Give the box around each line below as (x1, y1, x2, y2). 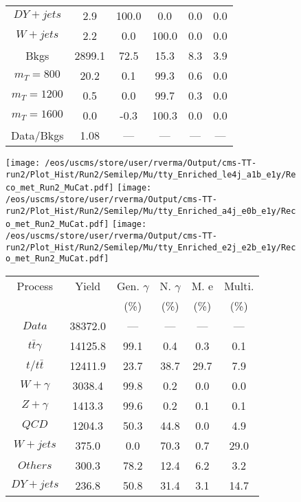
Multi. (224, 277, 254, 294)
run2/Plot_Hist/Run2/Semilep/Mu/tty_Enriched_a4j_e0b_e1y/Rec (5, 206, 296, 216)
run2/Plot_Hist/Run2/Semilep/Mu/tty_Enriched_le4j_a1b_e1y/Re (5, 169, 296, 179)
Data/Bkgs (11, 127, 64, 143)
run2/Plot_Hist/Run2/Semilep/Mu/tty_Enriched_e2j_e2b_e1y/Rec (5, 242, 296, 252)
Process (16, 277, 53, 294)
